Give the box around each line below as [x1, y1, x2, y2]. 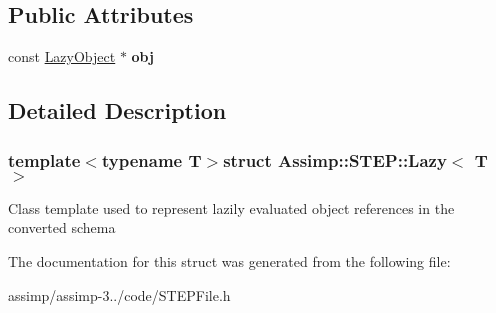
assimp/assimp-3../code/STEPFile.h [8, 284, 231, 305]
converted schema [8, 217, 116, 238]
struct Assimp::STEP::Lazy [223, 147, 447, 172]
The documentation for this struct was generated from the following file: [8, 250, 451, 271]
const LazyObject [8, 46, 116, 67]
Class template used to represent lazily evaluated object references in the [8, 197, 455, 218]
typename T [101, 147, 202, 172]
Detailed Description [8, 95, 227, 126]
